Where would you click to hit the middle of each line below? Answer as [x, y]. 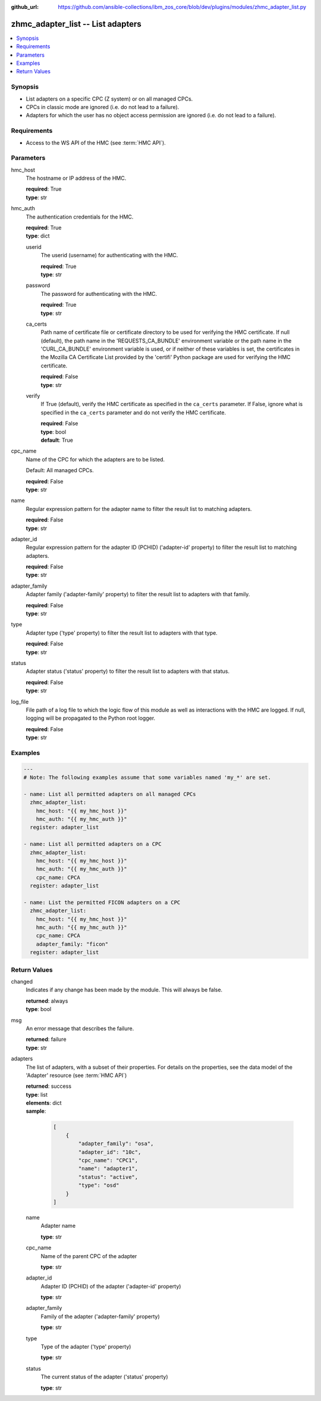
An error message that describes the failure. [80, 1028]
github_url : [25, 7]
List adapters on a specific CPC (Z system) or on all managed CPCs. [109, 99]
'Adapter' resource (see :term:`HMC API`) [76, 1075]
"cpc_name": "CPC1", [108, 1160]
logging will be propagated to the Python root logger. [91, 718]
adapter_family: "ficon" [72, 944]
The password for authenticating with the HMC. [99, 294]
